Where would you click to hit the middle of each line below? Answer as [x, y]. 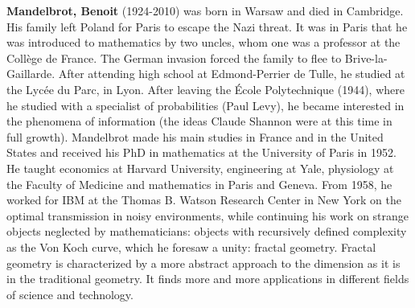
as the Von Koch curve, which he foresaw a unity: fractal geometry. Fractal [191, 246]
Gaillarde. [31, 74]
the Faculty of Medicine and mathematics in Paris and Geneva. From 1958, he [199, 184]
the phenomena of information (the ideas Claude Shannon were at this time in [199, 121]
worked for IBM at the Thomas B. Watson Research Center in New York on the [204, 200]
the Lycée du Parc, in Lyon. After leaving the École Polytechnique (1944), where [205, 89]
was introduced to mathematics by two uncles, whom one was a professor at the [203, 42]
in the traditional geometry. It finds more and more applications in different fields [208, 279]
